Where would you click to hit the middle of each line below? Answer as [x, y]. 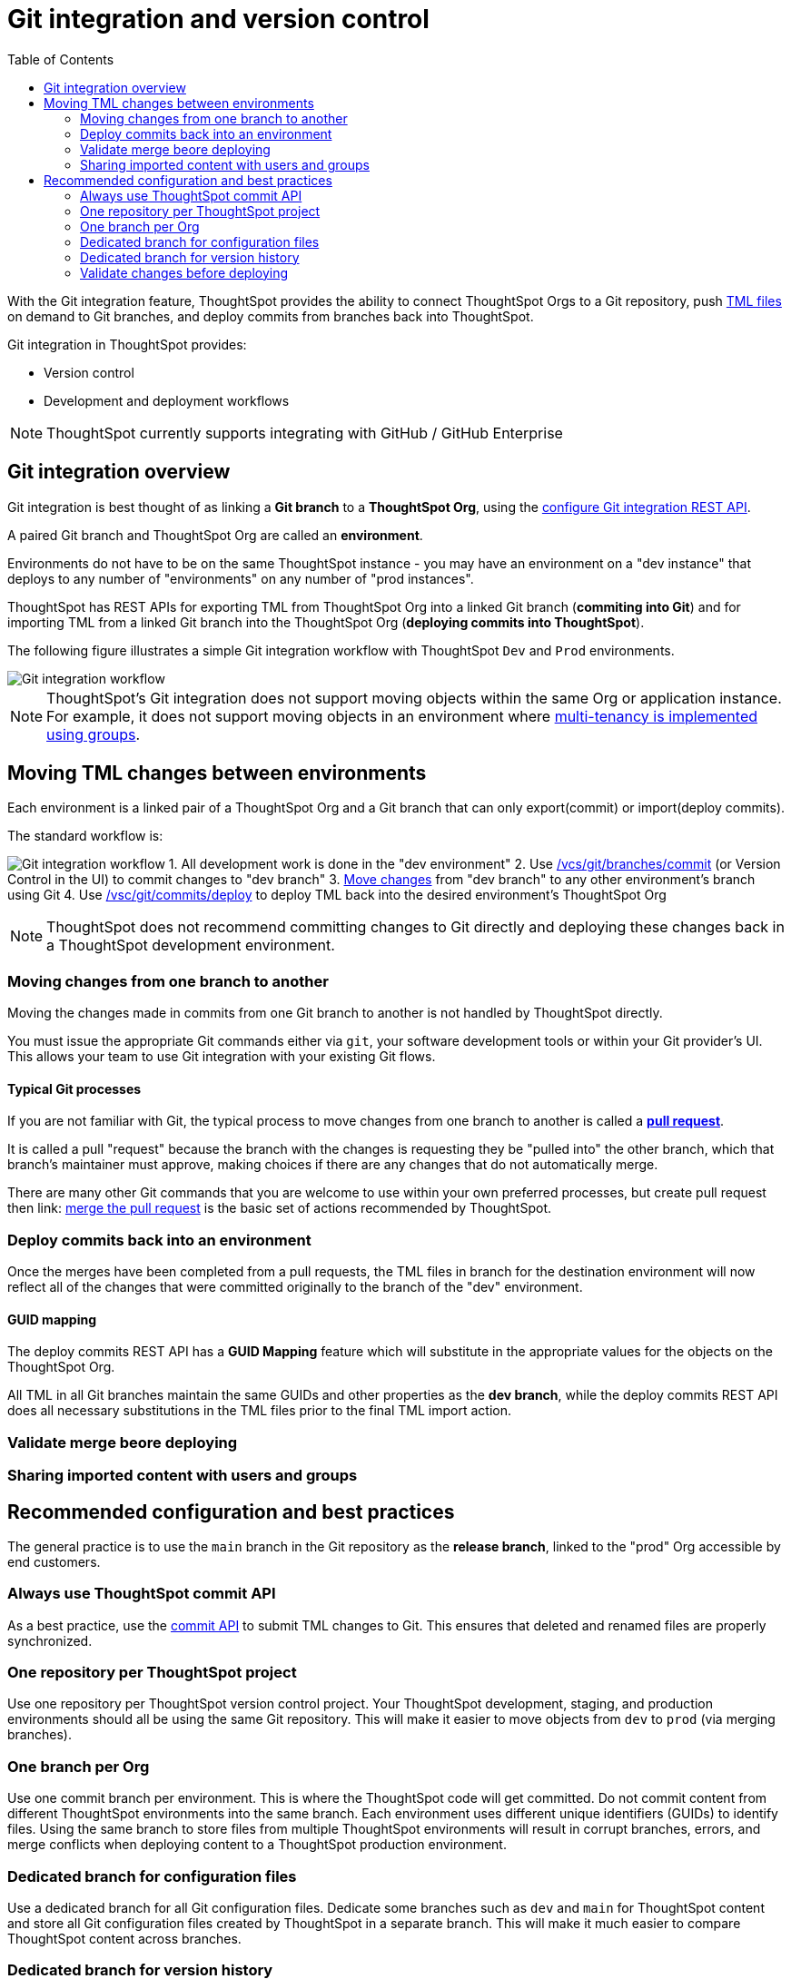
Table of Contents [61, 59]
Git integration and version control [218, 19]
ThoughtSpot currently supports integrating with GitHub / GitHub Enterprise [305, 433]
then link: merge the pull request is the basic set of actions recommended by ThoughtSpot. [279, 1208]
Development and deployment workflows [167, 400]
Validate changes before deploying [184, 272]
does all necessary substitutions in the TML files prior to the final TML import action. [259, 1411]
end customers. [54, 1561]
